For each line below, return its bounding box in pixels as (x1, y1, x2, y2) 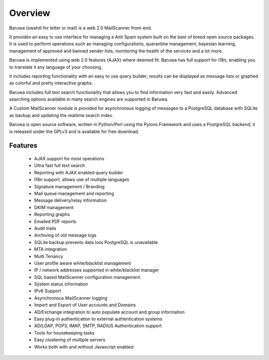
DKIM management (34, 204, 74, 210)
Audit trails (34, 225, 57, 231)
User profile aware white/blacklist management (34, 260, 132, 266)
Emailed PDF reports (34, 218, 77, 224)
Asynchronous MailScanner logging (34, 295, 108, 301)
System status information (34, 281, 88, 287)
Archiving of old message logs (34, 232, 97, 239)
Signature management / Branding (34, 183, 105, 189)
